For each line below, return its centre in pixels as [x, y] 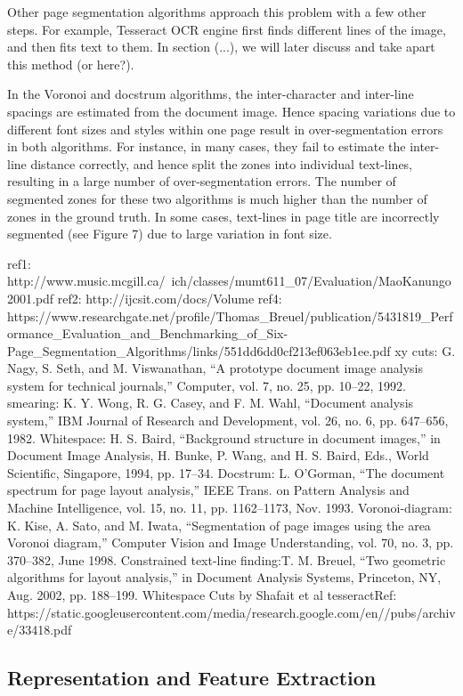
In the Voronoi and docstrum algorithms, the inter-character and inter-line [211, 94]
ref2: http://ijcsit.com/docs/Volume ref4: [170, 298]
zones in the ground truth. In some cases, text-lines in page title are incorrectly [223, 216]
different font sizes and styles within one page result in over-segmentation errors [225, 129]
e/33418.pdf [40, 630]
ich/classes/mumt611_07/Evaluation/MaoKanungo [311, 281]
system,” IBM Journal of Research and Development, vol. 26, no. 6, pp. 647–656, [228, 421]
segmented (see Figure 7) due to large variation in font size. [170, 234]
